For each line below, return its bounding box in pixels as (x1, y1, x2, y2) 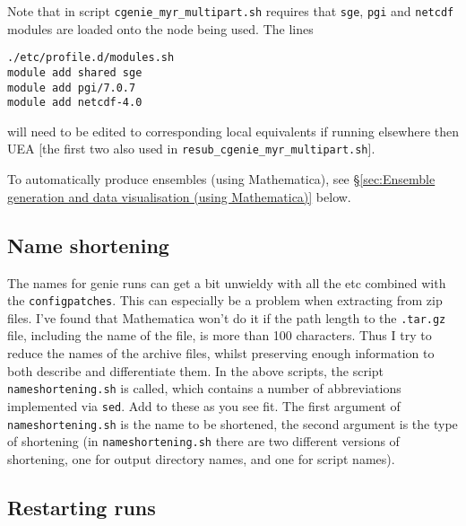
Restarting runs (7, 493, 156, 521)
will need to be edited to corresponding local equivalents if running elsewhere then (7, 121, 460, 140)
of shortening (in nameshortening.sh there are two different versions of (7, 432, 400, 451)
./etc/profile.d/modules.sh (7, 51, 175, 65)
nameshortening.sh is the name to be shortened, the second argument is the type (7, 414, 458, 433)
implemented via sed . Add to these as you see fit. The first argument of (7, 396, 401, 415)
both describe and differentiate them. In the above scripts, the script (7, 361, 384, 380)
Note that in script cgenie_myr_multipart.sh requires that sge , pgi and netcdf (7, 2, 454, 20)
